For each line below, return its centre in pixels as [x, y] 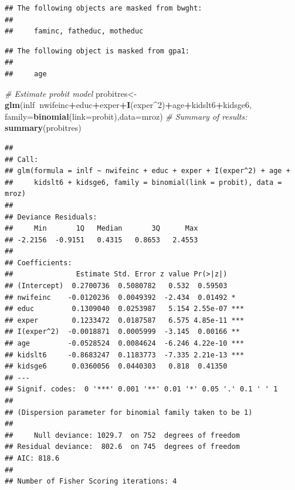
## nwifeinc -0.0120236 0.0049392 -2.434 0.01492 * [120, 297]
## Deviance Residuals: [51, 217]
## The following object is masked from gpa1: [97, 51]
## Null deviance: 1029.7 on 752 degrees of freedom [122, 435]
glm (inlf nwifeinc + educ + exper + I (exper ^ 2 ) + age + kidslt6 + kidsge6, [128, 105]
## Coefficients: [38, 263]
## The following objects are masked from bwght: [104, 8]
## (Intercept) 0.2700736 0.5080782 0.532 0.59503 [116, 286]
